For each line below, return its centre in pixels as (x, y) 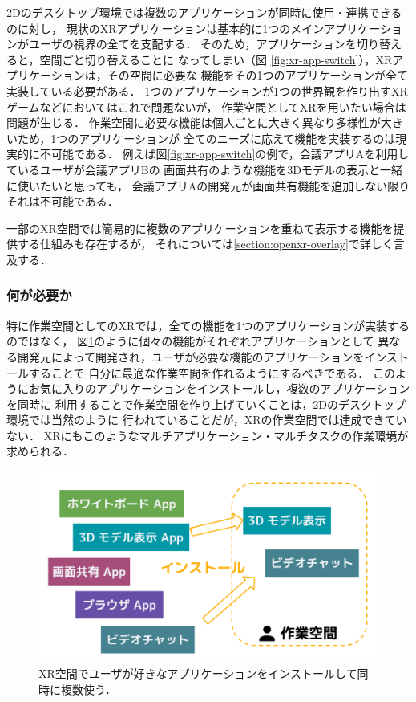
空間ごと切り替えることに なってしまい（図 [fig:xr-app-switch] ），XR (216, 59)
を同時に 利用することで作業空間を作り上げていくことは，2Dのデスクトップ (206, 404)
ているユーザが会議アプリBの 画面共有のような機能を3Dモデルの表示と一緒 (204, 169)
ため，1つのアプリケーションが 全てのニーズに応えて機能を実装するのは (206, 138)
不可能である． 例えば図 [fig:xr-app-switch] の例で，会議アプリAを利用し (224, 154)
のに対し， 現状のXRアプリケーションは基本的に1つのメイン (166, 28)
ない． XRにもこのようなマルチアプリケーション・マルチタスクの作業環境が (208, 435)
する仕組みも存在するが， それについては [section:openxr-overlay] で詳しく (205, 244)
